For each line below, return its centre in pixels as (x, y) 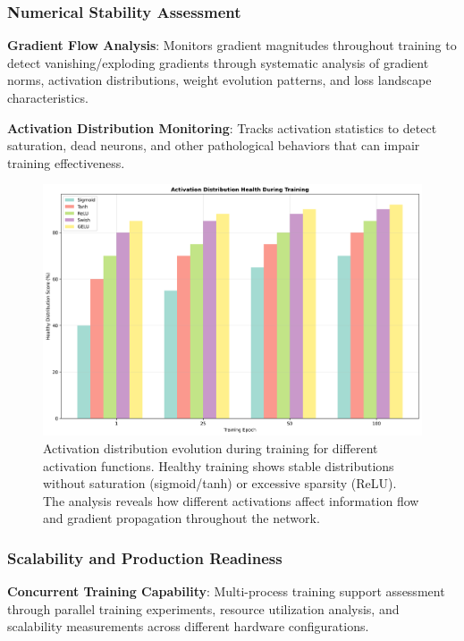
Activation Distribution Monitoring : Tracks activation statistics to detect (222, 127)
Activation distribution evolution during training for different (211, 447)
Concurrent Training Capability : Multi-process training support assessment (226, 591)
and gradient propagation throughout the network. (181, 518)
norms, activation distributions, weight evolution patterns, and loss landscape (219, 80)
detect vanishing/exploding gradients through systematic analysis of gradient (218, 62)
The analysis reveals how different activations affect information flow (231, 500)
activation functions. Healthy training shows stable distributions (219, 465)
